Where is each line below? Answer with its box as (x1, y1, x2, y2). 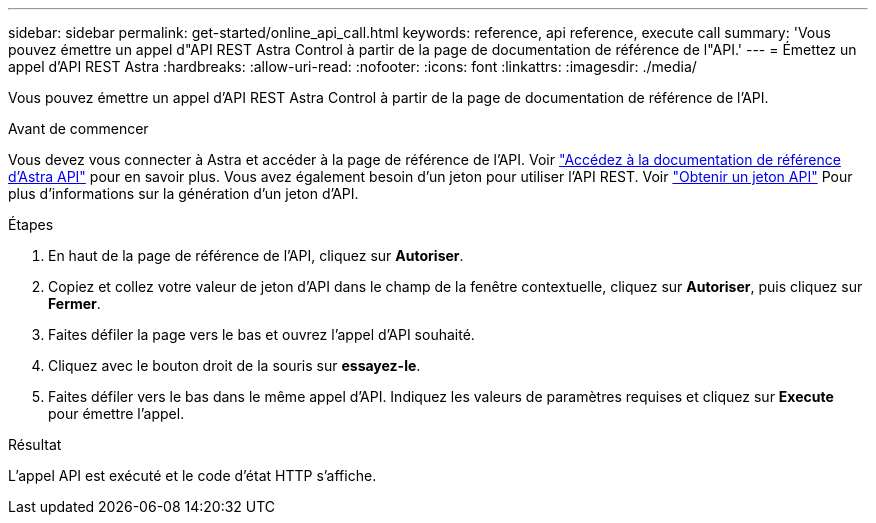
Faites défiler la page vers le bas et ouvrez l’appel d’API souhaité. (48, 326, 475, 343)
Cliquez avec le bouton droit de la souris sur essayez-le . (48, 357, 421, 374)
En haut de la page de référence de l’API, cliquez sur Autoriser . (48, 247, 464, 264)
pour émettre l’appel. (48, 405, 185, 422)
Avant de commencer (8, 120, 149, 137)
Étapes (8, 216, 54, 233)
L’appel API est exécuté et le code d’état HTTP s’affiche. (8, 467, 377, 484)
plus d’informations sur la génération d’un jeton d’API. (8, 185, 359, 202)
